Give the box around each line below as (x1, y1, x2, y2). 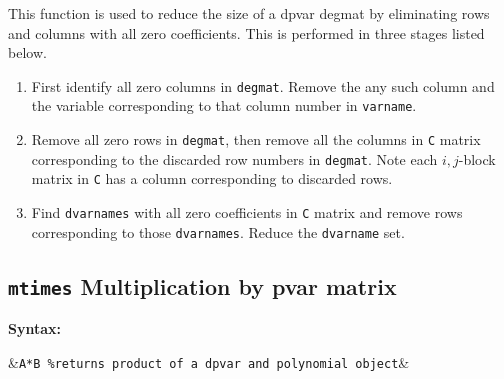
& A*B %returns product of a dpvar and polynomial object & (8, 351, 410, 372)
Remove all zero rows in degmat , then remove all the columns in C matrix (31, 129, 481, 150)
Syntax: (8, 318, 61, 339)
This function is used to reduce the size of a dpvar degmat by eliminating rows (8, 3, 490, 23)
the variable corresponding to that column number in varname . (31, 95, 417, 116)
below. (8, 42, 47, 63)
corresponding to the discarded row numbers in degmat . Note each (31, 148, 438, 169)
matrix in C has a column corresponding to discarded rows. (31, 168, 393, 189)
